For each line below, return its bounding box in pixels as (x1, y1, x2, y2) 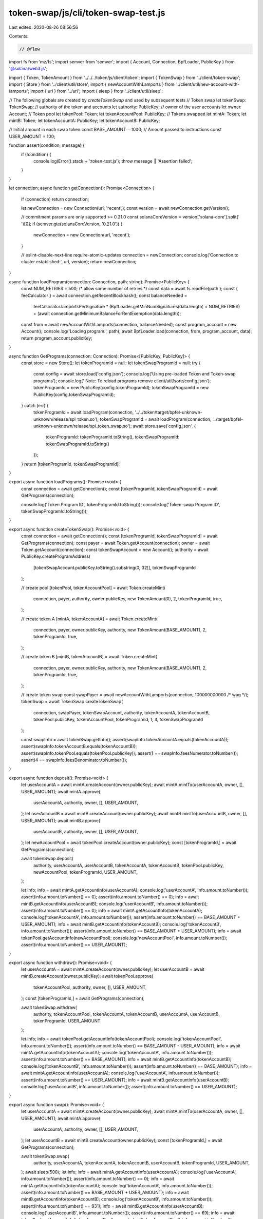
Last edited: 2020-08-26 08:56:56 (9, 24, 78, 30)
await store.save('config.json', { (132, 423, 196, 429)
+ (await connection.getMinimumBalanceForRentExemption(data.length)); (33, 310, 181, 316)
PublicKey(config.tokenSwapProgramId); (33, 392, 115, 397)
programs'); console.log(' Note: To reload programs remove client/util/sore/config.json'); (33, 378, 211, 384)
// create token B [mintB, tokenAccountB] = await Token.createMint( (21, 654, 158, 660)
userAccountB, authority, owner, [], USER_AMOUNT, (33, 829, 138, 835)
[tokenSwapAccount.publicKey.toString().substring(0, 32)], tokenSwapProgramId (33, 565, 196, 570)
